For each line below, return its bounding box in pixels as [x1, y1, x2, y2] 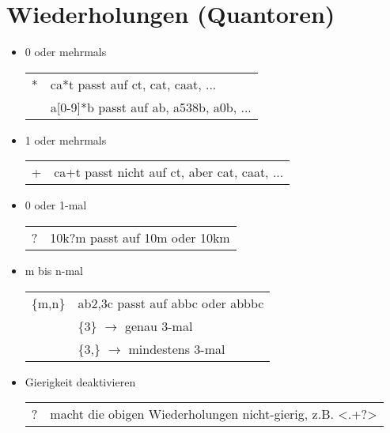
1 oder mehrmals [25, 131, 107, 148]
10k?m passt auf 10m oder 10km [50, 228, 230, 247]
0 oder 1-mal [25, 197, 87, 213]
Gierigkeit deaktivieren [25, 373, 136, 390]
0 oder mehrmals [25, 43, 107, 60]
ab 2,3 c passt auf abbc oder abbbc [78, 293, 264, 312]
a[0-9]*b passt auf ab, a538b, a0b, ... [50, 97, 252, 116]
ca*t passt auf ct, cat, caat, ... [50, 74, 217, 93]
